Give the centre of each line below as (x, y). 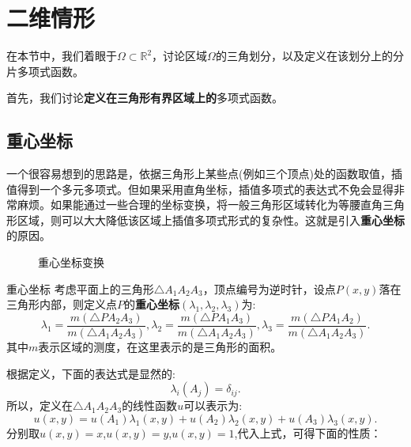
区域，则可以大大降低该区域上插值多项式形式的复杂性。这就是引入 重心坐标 (211, 220)
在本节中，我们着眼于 (62, 56)
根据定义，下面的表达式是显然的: (91, 373)
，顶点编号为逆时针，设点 (269, 288)
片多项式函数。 (45, 71)
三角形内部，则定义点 (62, 304)
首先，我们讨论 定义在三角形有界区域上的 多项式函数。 (145, 98)
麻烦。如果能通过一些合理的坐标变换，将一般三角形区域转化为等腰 (189, 205)
